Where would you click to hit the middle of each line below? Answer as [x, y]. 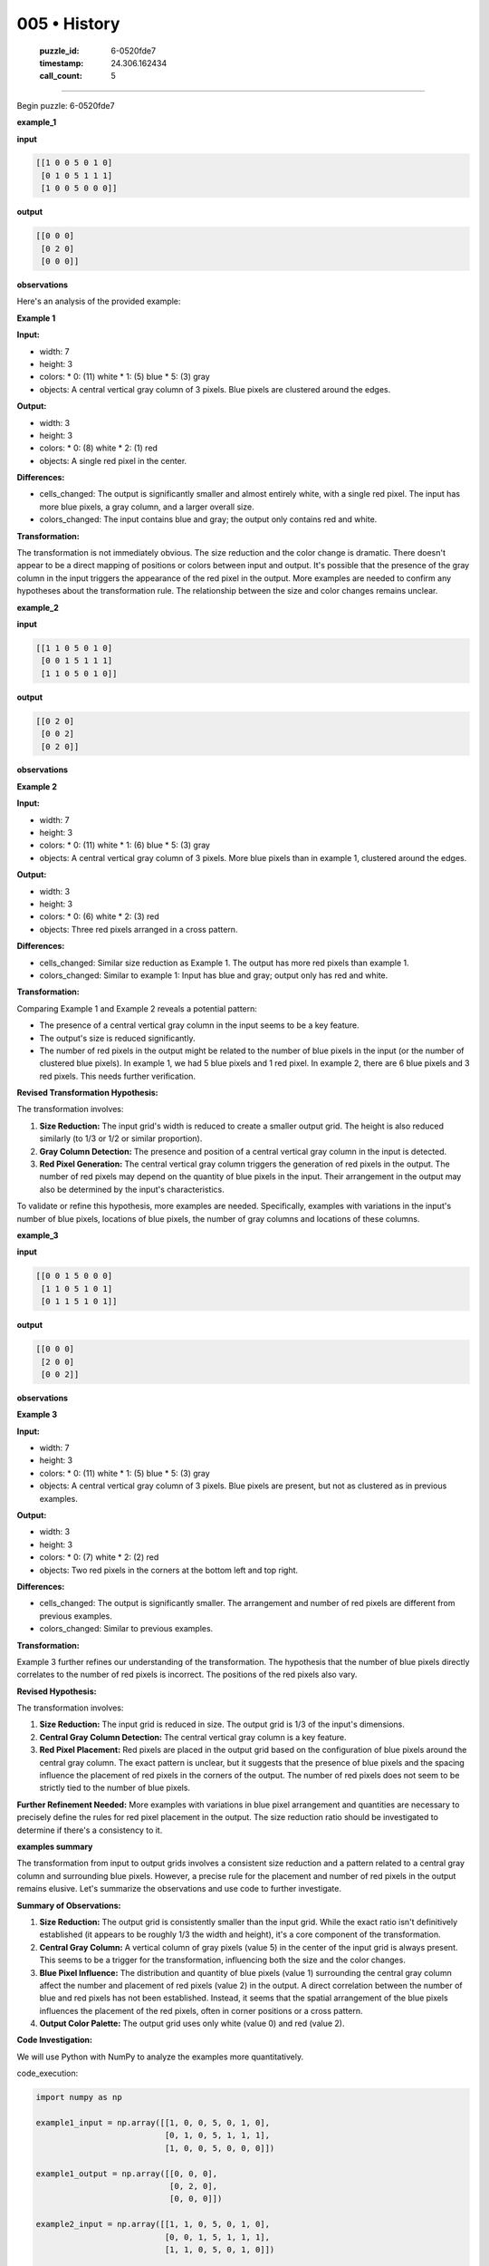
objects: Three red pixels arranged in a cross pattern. [139, 929]
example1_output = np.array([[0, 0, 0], [126, 2174]
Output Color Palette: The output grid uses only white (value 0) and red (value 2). [192, 2024]
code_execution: [48, 2073]
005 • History [68, 24]
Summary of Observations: [69, 1905]
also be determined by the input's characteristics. [132, 1189]
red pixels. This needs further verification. [118, 1076]
